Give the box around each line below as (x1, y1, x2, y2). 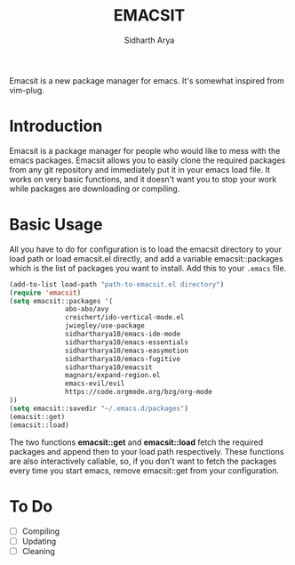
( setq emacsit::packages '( (9, 296, 114, 305)
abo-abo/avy (65, 304, 109, 314)
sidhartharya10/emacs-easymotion (65, 346, 189, 355)
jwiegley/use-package (65, 321, 145, 330)
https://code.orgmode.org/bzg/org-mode (65, 388, 213, 397)
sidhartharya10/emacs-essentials (65, 337, 189, 347)
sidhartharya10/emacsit (65, 362, 153, 372)
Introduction (9, 117, 103, 136)
